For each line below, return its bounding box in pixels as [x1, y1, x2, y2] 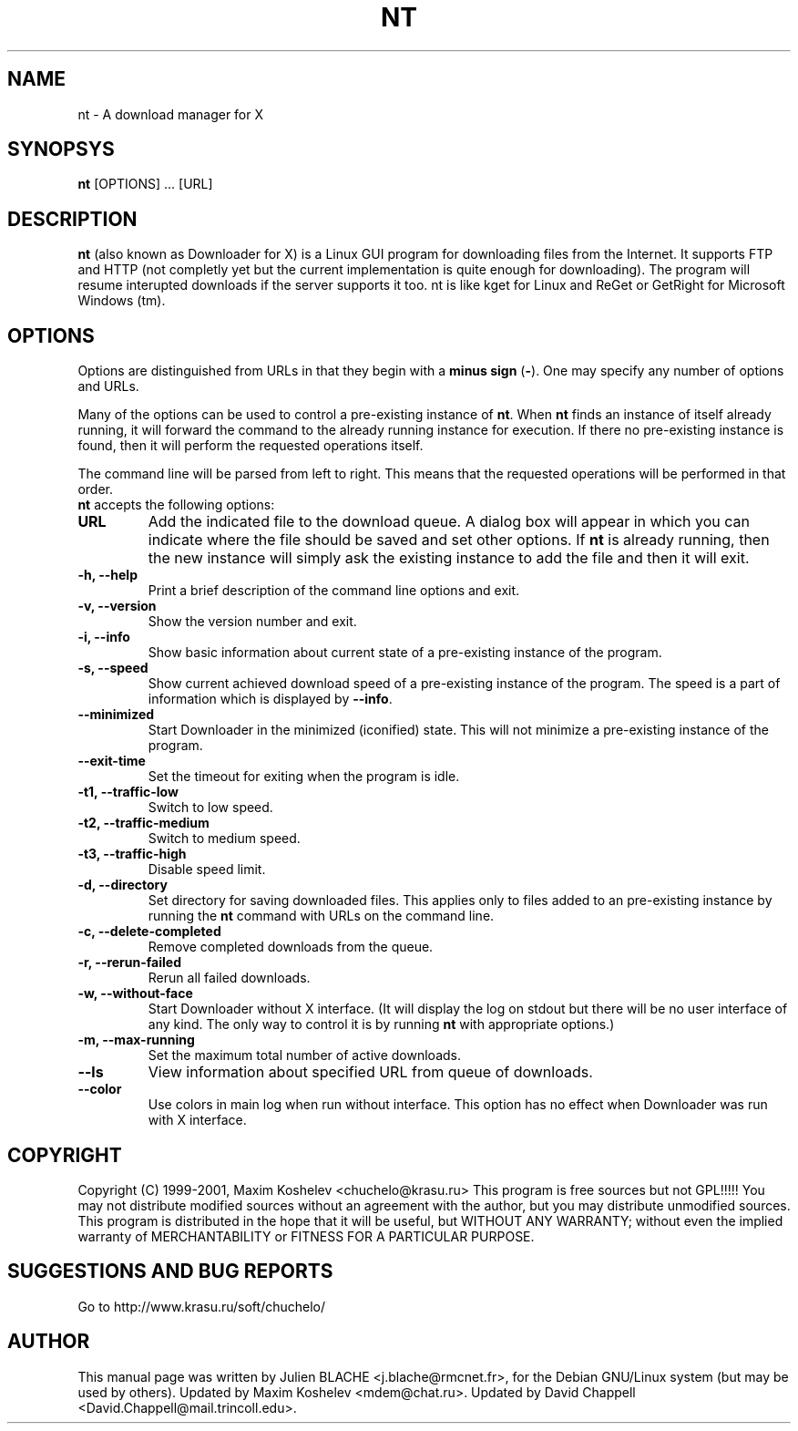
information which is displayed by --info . [148, 691, 393, 707]
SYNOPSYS [7, 138, 115, 161]
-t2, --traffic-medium [77, 815, 210, 831]
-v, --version [77, 598, 157, 614]
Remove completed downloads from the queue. [148, 939, 434, 955]
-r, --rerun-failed [77, 954, 181, 971]
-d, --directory [77, 877, 168, 893]
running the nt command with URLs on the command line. [148, 908, 495, 924]
